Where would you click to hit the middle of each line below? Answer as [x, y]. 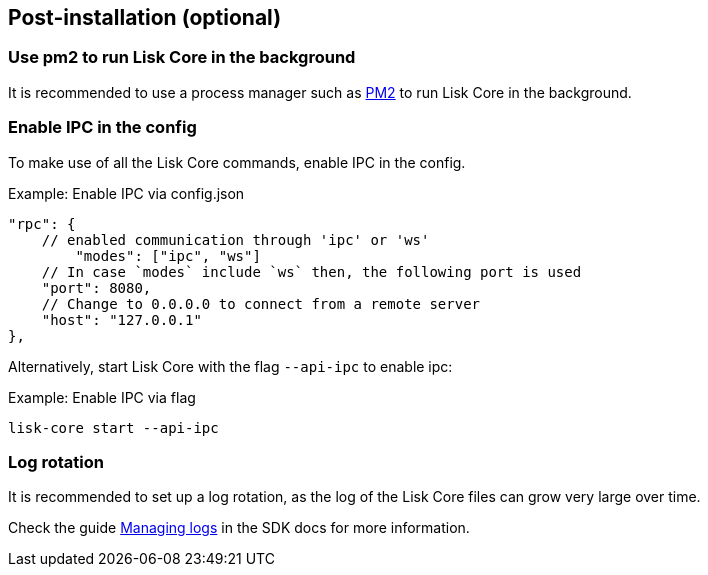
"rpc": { [42, 223]
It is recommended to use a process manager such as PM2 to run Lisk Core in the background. [320, 92]
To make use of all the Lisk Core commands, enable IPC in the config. [237, 162]
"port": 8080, [96, 287]
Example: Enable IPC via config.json [126, 193]
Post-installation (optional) [145, 17]
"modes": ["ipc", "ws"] [168, 255]
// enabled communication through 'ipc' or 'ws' [235, 239]
